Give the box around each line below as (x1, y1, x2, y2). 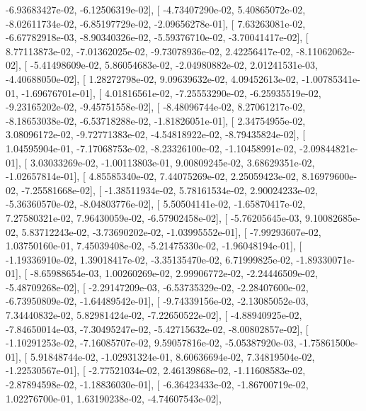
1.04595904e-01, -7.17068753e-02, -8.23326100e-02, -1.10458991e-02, (6, 140, 297, 155)
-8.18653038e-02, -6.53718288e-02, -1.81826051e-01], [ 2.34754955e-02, (6, 113, 306, 128)
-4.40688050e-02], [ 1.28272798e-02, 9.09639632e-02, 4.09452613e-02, (6, 71, 299, 86)
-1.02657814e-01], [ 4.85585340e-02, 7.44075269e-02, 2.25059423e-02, (6, 169, 299, 184)
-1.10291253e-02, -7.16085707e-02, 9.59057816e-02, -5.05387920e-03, (6, 335, 297, 350)
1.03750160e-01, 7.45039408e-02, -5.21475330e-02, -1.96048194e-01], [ (6, 238, 302, 253)
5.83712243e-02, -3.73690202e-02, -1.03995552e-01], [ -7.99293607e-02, (21, 224, 321, 239)
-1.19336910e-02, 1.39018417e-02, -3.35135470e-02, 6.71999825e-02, (6, 252, 293, 266)
